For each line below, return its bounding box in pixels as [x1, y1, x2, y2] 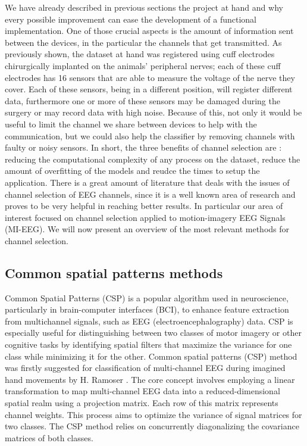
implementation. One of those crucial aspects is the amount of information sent [5, 24, 294, 37]
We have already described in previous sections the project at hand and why [5, 1, 283, 13]
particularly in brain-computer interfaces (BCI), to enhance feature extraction [5, 303, 289, 316]
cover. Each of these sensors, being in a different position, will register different [5, 83, 293, 95]
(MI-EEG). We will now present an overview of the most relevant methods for [5, 223, 290, 235]
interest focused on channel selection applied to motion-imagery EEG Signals [5, 211, 286, 223]
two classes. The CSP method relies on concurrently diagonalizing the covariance [5, 420, 299, 432]
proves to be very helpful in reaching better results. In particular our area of [5, 199, 283, 212]
